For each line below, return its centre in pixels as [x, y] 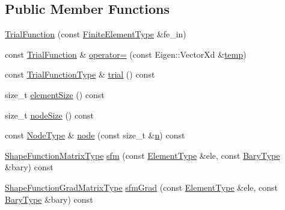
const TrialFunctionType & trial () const [80, 74]
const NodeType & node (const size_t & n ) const [95, 135]
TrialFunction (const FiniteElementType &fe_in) [96, 34]
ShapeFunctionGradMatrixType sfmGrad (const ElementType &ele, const [142, 187]
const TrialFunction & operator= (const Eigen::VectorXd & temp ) [126, 54]
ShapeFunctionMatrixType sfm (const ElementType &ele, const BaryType [142, 155]
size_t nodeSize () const [49, 115]
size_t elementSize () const [55, 94]
